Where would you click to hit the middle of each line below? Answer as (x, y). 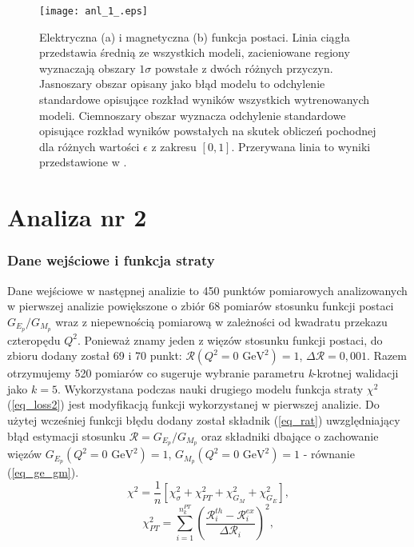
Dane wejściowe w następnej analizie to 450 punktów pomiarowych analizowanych (207, 290)
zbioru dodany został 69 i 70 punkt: (95, 355)
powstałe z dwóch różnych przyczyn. (244, 68)
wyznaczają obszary (88, 68)
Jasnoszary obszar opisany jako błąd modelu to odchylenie (182, 84)
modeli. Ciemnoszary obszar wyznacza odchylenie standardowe (193, 115)
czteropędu (34, 339)
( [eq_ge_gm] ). (43, 472)
